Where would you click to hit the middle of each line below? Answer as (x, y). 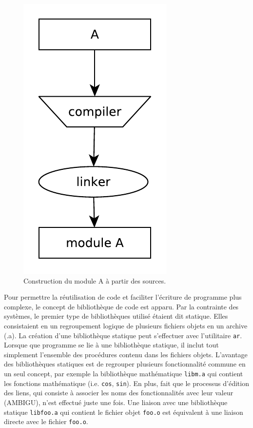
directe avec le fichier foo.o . (46, 421)
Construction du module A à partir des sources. (95, 280)
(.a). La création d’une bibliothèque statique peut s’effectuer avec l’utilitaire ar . (123, 335)
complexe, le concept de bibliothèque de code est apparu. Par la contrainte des (121, 306)
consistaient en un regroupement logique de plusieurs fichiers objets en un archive (126, 325)
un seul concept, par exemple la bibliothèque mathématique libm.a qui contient (124, 373)
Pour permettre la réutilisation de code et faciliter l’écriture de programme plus (123, 297)
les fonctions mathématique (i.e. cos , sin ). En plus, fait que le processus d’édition (126, 383)
